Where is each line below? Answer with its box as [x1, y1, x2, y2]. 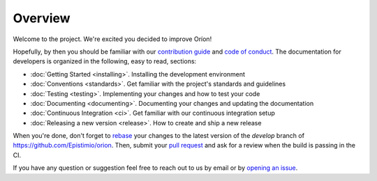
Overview [13, 10, 71, 26]
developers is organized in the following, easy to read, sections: [13, 57, 197, 65]
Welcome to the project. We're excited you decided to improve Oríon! [13, 35, 212, 43]
